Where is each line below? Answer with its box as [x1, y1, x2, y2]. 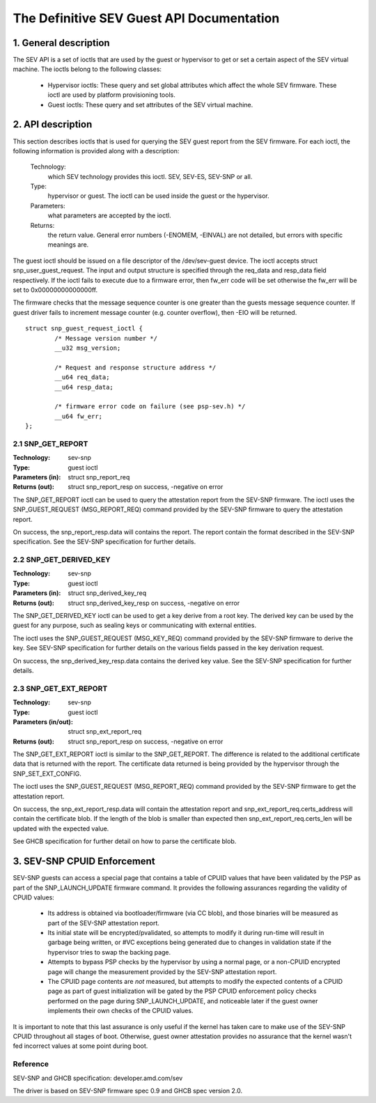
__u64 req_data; [54, 373, 110, 381]
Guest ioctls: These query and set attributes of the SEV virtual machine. [47, 100, 253, 109]
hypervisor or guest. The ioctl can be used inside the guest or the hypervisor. [47, 192, 269, 200]
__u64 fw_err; [54, 412, 103, 420]
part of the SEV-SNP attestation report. [47, 918, 160, 927]
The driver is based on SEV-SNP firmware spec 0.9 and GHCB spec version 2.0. [13, 1086, 243, 1095]
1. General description [13, 37, 111, 49]
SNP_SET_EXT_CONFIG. [13, 769, 81, 778]
